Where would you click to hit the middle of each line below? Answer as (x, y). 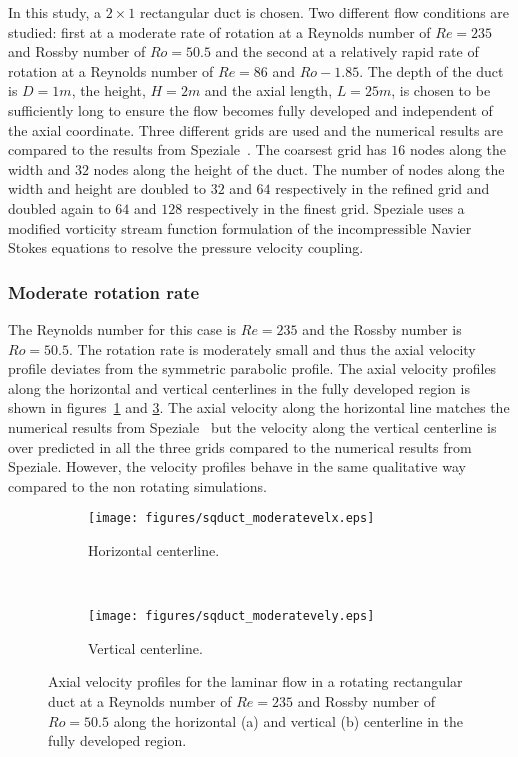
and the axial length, (268, 90)
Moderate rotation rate (104, 291)
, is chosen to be (441, 90)
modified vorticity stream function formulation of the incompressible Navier (240, 227)
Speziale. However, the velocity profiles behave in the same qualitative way (237, 466)
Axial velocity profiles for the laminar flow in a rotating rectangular (255, 681)
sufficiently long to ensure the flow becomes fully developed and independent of (250, 109)
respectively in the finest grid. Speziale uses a (325, 207)
